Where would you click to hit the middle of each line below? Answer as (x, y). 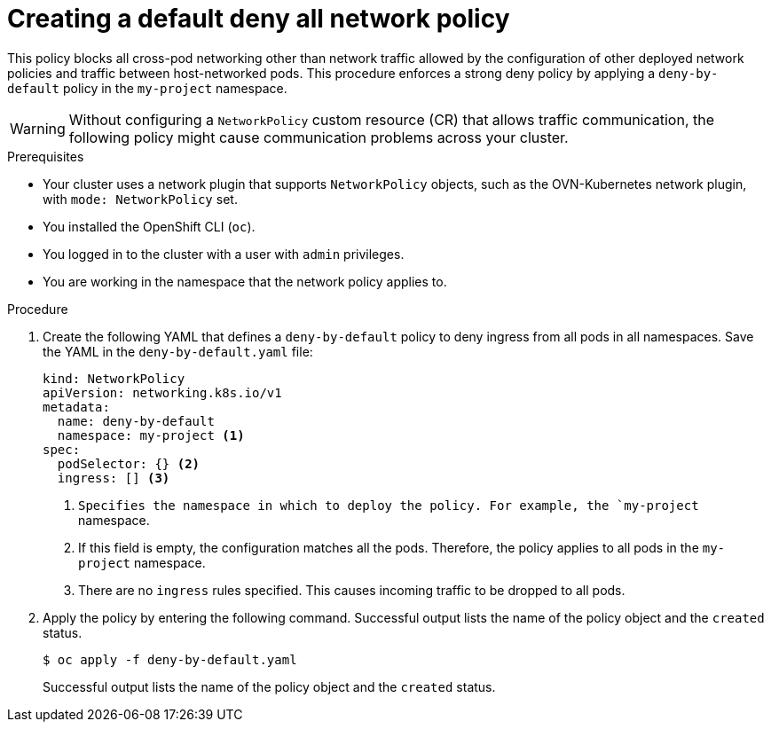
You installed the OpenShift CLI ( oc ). (149, 226)
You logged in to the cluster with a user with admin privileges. (224, 254)
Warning (38, 128)
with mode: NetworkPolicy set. (140, 199)
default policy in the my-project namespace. (147, 88)
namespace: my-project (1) (151, 435)
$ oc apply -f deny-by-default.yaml (170, 659)
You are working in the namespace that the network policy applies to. (245, 281)
